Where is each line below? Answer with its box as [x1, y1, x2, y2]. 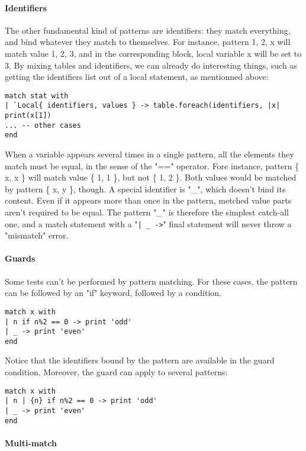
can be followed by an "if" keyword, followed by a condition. [5, 286, 221, 299]
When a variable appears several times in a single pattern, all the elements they [5, 148, 294, 160]
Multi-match [5, 436, 57, 449]
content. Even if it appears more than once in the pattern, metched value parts [5, 194, 292, 207]
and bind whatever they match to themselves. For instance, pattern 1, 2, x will [5, 36, 291, 48]
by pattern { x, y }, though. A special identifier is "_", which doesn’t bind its [5, 182, 286, 195]
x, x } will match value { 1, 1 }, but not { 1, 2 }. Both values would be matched [5, 171, 297, 183]
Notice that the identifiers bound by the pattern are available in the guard [5, 354, 275, 366]
